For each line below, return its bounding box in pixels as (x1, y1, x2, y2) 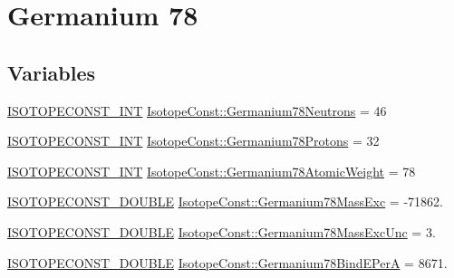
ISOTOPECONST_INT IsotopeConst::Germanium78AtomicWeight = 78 (7, 161, 416, 180)
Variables (7, 58, 96, 86)
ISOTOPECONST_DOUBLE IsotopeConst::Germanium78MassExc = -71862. (7, 192, 443, 211)
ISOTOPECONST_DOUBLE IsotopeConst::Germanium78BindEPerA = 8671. (7, 253, 448, 272)
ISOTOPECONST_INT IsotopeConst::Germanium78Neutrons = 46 (7, 101, 387, 120)
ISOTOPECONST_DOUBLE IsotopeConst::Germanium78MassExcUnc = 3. (7, 222, 436, 241)
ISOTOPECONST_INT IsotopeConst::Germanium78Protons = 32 (7, 131, 380, 150)
